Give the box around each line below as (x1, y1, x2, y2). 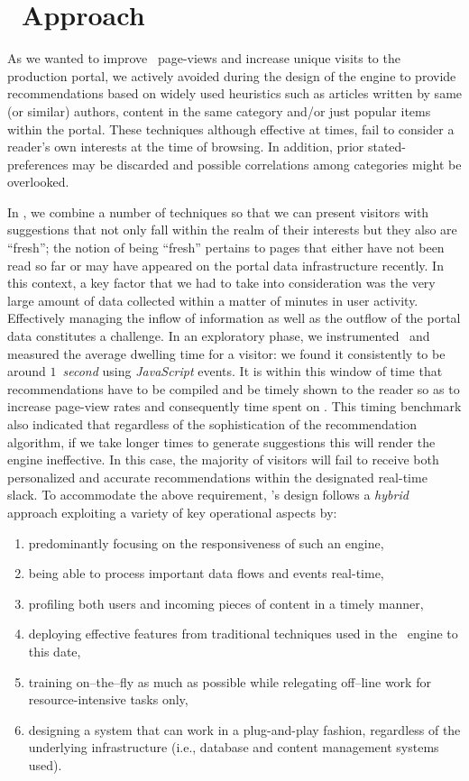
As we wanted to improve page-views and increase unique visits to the (7, 49, 400, 68)
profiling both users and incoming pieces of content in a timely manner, (28, 593, 424, 612)
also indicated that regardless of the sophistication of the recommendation (7, 415, 417, 433)
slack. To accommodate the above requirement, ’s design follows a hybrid (7, 485, 409, 504)
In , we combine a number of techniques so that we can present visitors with (7, 202, 429, 221)
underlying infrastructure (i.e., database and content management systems (28, 738, 439, 757)
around (7, 362, 46, 381)
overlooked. (7, 172, 69, 191)
